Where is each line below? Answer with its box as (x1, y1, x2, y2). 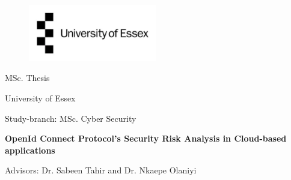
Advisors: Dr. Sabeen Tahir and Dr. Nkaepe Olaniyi (5, 164, 197, 176)
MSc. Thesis (5, 71, 50, 84)
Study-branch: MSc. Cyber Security (5, 112, 136, 124)
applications (5, 143, 55, 156)
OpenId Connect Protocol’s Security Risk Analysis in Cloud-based (5, 132, 287, 145)
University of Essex (5, 91, 76, 104)
